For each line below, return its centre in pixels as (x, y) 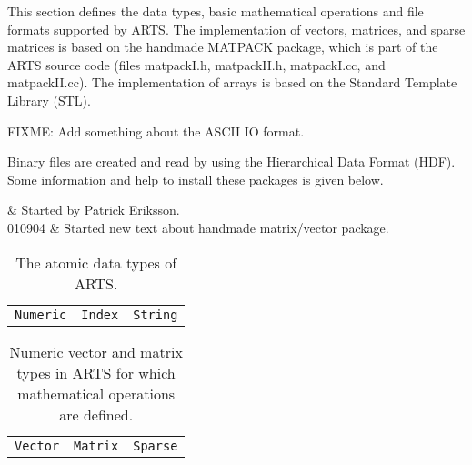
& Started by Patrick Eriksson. (94, 210)
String (156, 314)
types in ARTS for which (96, 372)
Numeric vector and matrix (96, 351)
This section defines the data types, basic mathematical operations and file (216, 11)
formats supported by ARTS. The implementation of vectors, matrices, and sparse (236, 29)
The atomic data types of (96, 262)
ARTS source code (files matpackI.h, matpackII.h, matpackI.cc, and (196, 64)
